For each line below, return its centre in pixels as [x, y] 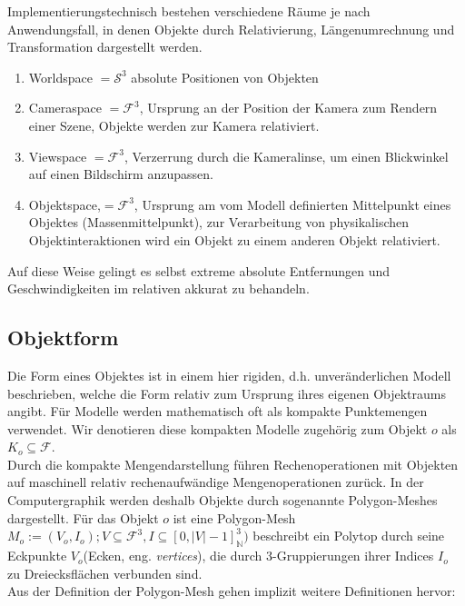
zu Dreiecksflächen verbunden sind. [105, 573]
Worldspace [60, 77]
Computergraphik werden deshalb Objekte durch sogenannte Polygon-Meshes [223, 500]
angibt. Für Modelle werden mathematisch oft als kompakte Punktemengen [218, 411]
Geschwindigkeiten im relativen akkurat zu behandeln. [158, 288]
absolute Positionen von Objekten [225, 77]
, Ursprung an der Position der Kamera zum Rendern [288, 108]
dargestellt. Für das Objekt [83, 517]
